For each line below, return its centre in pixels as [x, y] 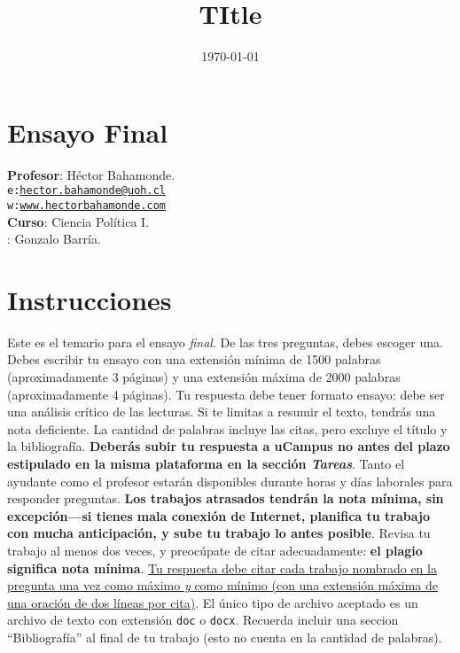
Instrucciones [90, 299]
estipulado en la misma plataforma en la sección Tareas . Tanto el [206, 464]
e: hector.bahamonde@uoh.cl [86, 191]
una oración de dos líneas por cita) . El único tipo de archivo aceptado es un [213, 602]
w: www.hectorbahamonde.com [86, 205]
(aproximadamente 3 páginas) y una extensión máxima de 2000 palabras [204, 377]
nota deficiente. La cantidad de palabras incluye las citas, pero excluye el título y [227, 428]
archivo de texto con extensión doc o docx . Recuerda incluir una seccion [203, 620]
